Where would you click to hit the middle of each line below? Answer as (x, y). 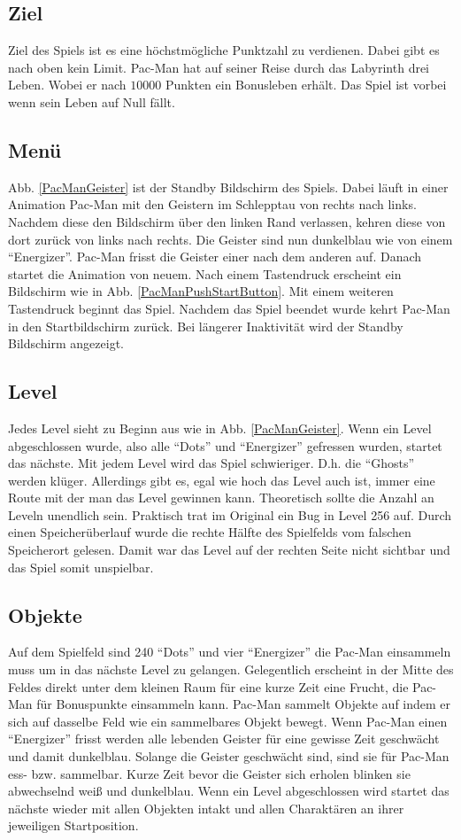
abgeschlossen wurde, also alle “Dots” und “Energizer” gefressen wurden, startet (225, 445)
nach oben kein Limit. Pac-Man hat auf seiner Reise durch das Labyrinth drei (219, 67)
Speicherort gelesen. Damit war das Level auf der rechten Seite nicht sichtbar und (229, 550)
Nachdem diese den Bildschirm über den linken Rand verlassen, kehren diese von (227, 221)
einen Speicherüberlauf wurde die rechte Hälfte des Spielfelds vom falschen (210, 532)
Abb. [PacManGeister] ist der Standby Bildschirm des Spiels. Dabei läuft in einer (228, 187)
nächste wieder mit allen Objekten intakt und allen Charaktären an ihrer (206, 808)
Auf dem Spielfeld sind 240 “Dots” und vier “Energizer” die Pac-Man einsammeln (230, 652)
